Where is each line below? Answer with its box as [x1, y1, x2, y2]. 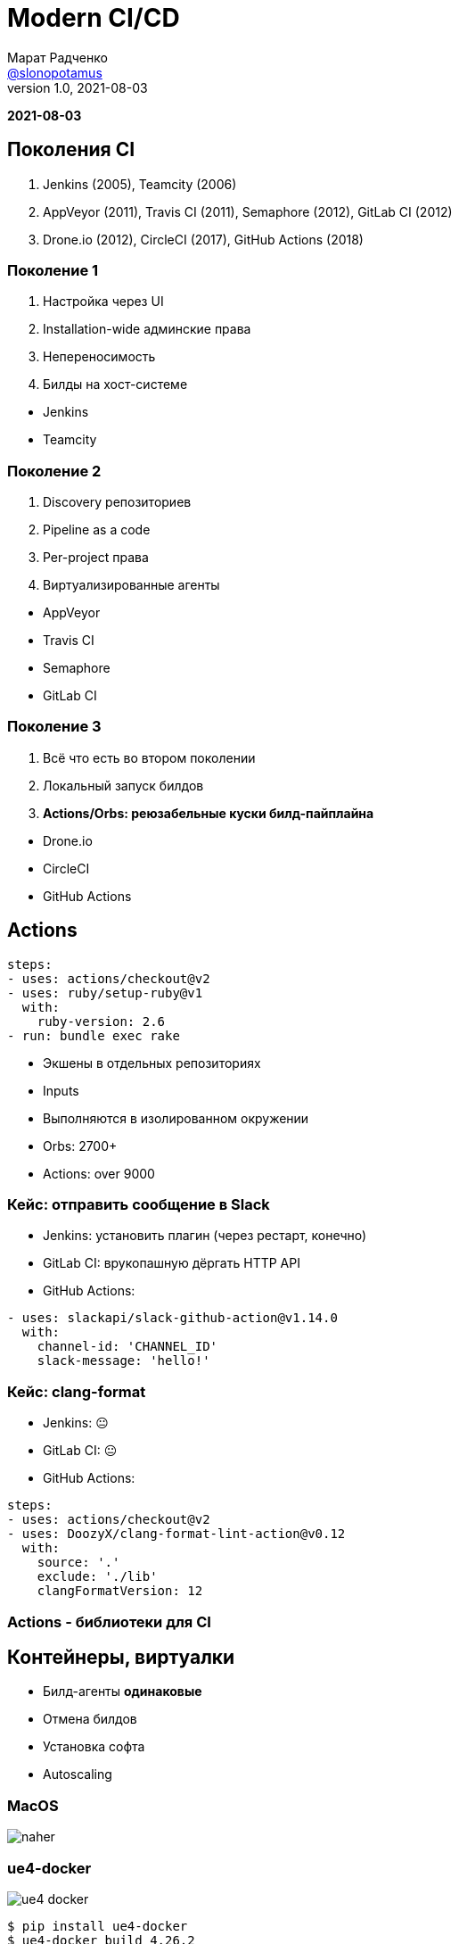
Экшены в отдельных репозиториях [43, 1055, 261, 1071]
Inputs [43, 1082, 79, 1098]
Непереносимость [43, 349, 156, 365]
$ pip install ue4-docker [7, 1918, 188, 1933]
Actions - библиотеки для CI [7, 1612, 211, 1631]
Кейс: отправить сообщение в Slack [7, 1195, 270, 1214]
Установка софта [43, 1739, 145, 1755]
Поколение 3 [7, 717, 102, 736]
